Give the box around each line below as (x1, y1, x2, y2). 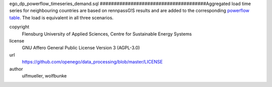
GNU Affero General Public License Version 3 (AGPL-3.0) (22, 45, 141, 51)
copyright (9, 24, 30, 30)
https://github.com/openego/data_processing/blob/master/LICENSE (22, 59, 163, 65)
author (9, 65, 23, 72)
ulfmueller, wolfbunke (22, 72, 67, 78)
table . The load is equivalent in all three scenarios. (9, 14, 114, 20)
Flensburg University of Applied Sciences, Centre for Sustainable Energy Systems (22, 30, 192, 37)
